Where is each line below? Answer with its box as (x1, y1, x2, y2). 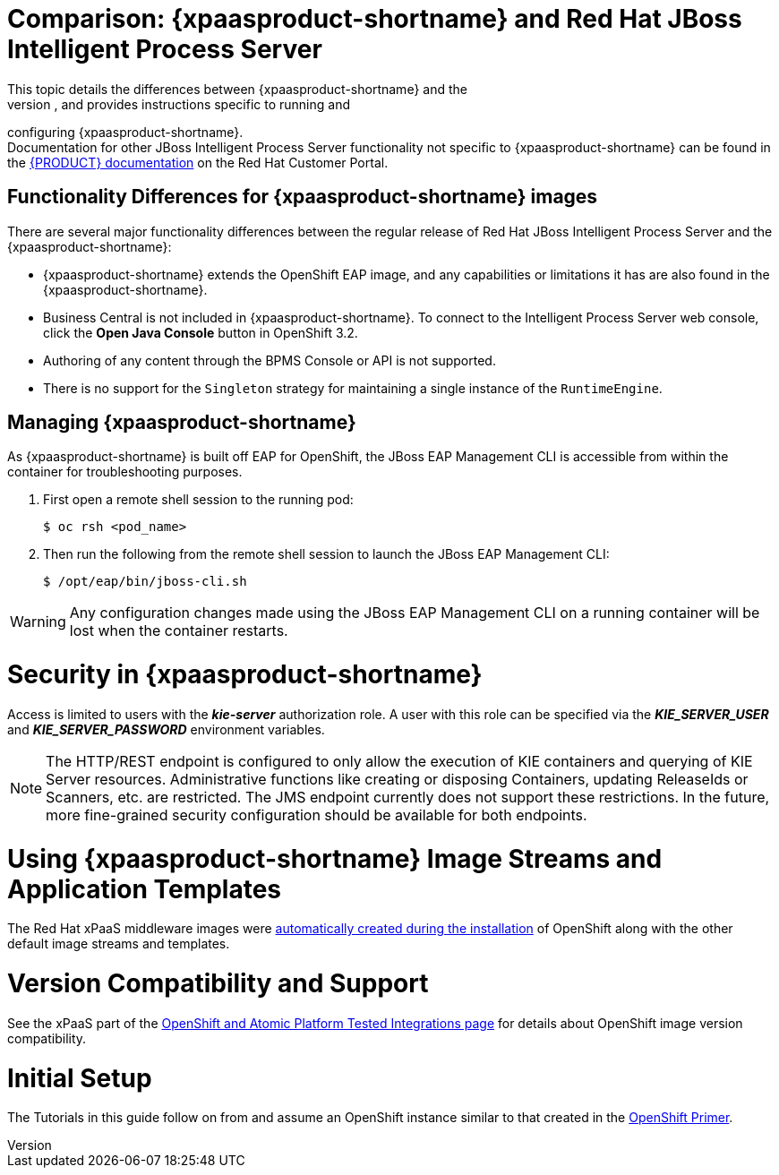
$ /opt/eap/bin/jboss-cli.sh (43, 574, 247, 589)
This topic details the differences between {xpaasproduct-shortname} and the (7, 81, 467, 97)
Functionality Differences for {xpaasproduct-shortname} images (7, 185, 598, 209)
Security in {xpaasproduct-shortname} (7, 659, 483, 690)
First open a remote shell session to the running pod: (43, 492, 354, 508)
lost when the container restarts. (69, 622, 288, 640)
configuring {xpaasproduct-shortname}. (7, 124, 244, 140)
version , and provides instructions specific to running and (7, 96, 351, 112)
